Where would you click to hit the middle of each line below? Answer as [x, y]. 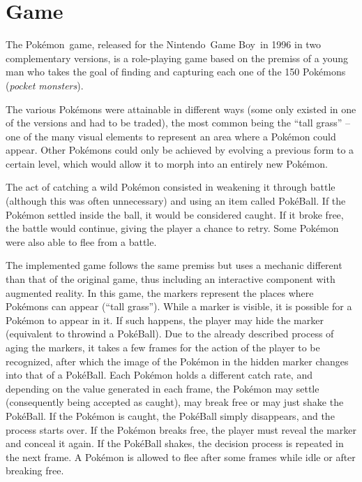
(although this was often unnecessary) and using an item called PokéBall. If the [176, 201]
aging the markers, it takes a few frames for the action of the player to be [163, 347]
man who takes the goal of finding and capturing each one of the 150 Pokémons [176, 72]
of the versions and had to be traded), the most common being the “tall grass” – [178, 123]
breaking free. [35, 470]
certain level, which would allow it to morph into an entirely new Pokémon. [167, 163]
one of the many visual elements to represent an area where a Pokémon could [171, 136]
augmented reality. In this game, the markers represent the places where [160, 292]
